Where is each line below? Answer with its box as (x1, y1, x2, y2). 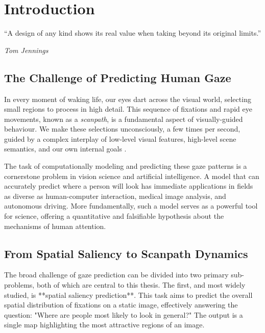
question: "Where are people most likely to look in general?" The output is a (4, 309, 243, 320)
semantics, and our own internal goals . (4, 143, 127, 154)
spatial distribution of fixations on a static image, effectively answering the (4, 299, 238, 310)
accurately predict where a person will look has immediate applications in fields (4, 181, 253, 191)
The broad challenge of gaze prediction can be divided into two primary (4, 269, 229, 280)
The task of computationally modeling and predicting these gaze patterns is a (4, 161, 247, 171)
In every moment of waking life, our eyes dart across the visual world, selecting (4, 93, 251, 104)
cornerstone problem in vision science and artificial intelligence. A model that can (4, 170, 259, 181)
